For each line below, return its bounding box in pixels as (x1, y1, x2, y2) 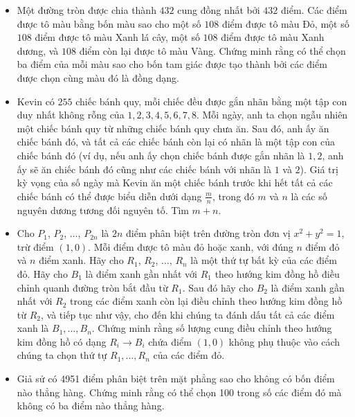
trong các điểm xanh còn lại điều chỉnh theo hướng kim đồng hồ (70, 294, 343, 308)
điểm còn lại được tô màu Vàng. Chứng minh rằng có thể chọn (79, 43, 346, 57)
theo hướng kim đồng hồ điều (215, 266, 340, 281)
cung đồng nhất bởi (177, 3, 260, 17)
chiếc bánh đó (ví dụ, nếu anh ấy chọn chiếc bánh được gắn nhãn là (17, 148, 305, 162)
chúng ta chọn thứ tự (17, 348, 107, 362)
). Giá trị (300, 161, 338, 176)
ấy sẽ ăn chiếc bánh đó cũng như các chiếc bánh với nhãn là (17, 161, 271, 176)
